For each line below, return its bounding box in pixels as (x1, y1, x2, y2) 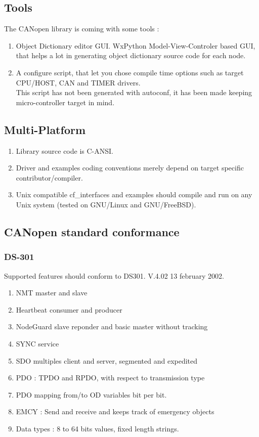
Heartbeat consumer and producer (16, 304, 122, 315)
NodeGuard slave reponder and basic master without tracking (16, 321, 208, 332)
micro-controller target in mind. (16, 97, 115, 107)
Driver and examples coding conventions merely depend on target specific (16, 162, 244, 173)
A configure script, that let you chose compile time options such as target (16, 67, 244, 77)
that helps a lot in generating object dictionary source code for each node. (16, 50, 246, 61)
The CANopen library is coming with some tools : (4, 23, 159, 34)
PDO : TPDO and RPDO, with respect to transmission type (16, 372, 205, 383)
